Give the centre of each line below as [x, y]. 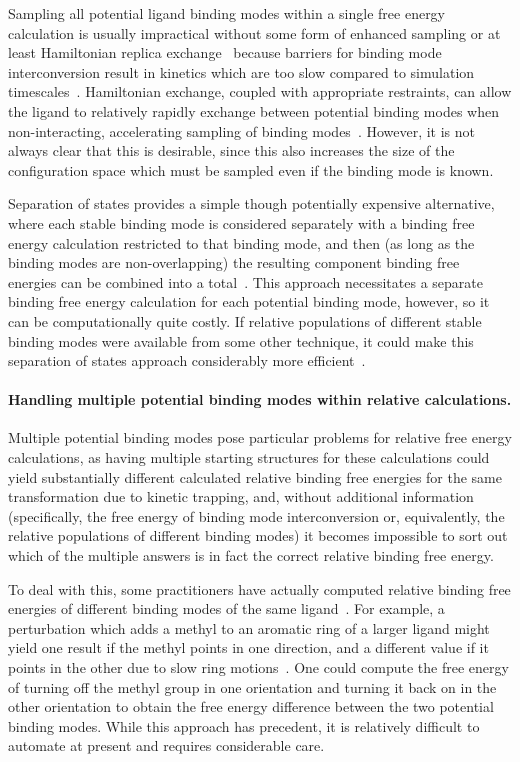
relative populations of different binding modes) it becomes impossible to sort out [258, 535]
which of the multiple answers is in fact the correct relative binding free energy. [251, 555]
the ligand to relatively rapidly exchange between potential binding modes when [253, 110]
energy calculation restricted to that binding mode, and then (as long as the [241, 242]
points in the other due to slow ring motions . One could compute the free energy [258, 667]
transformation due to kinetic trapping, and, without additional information [241, 496]
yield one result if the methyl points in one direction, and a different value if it [248, 647]
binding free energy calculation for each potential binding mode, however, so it [249, 301]
